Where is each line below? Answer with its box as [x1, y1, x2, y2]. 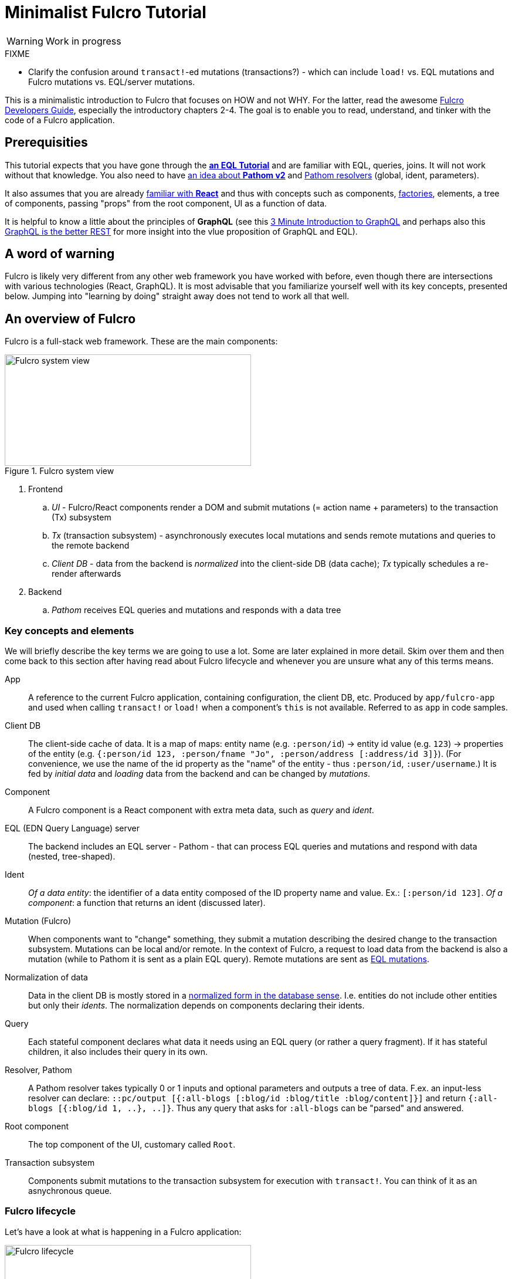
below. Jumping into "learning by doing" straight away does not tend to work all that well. [5, 291, 350, 302]
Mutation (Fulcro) [5, 916, 72, 926]
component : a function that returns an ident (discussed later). [28, 898, 266, 908]
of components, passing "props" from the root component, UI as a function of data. [5, 198, 327, 208]
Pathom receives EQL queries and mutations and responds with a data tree [52, 605, 341, 615]
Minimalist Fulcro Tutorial [5, 2, 206, 22]
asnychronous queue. [28, 1186, 112, 1196]
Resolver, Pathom [5, 1065, 72, 1075]
